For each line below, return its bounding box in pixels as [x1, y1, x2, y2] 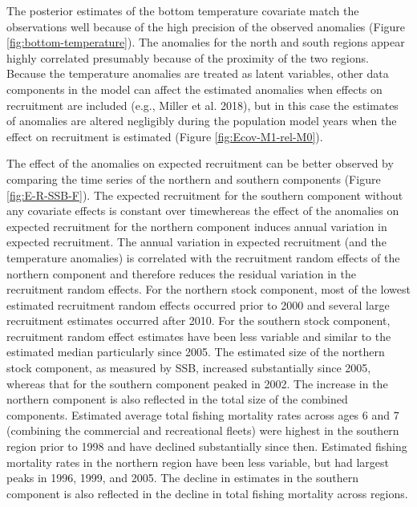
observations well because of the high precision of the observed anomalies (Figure [6, 18, 406, 34]
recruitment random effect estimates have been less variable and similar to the [6, 327, 391, 344]
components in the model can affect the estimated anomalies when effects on [6, 80, 383, 97]
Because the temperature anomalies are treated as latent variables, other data [6, 65, 389, 82]
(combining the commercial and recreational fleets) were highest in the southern [6, 422, 399, 439]
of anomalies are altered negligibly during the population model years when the [6, 112, 397, 129]
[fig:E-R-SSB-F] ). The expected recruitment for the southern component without [6, 186, 403, 203]
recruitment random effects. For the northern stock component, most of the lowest [6, 281, 411, 298]
